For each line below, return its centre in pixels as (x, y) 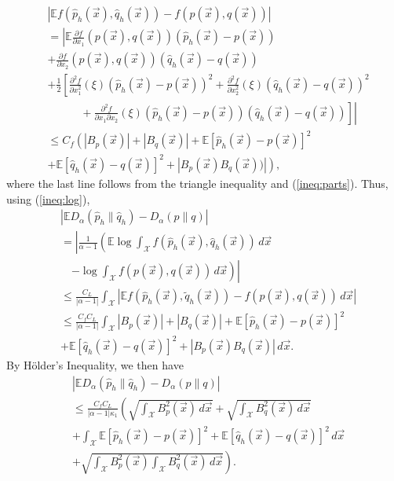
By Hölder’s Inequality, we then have (95, 364)
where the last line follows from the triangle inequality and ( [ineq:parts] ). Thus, (197, 183)
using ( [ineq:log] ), (48, 198)
